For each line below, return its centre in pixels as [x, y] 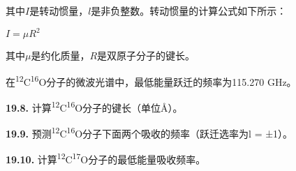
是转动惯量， [59, 10]
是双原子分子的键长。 [146, 55]
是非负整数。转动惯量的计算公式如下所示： [189, 10]
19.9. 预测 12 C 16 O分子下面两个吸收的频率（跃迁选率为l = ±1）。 [149, 132]
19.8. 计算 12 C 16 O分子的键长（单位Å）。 [94, 106]
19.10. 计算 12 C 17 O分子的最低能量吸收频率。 [106, 158]
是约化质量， [60, 55]
